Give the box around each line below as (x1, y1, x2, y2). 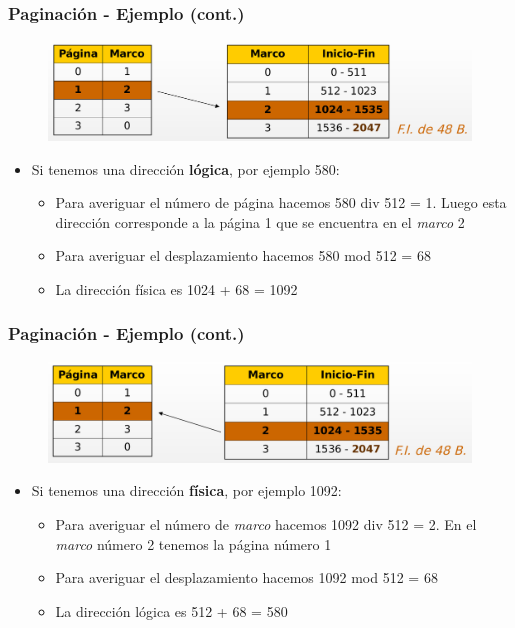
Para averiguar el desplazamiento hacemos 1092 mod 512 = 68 (55, 567, 438, 588)
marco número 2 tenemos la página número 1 (55, 533, 332, 554)
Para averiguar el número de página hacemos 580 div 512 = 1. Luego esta (55, 192, 507, 213)
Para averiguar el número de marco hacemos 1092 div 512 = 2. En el (55, 514, 477, 534)
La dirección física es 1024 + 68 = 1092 (55, 278, 298, 299)
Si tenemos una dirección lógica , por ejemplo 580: (31, 158, 340, 179)
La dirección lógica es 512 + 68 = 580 (55, 600, 288, 621)
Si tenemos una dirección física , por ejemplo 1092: (31, 480, 342, 501)
